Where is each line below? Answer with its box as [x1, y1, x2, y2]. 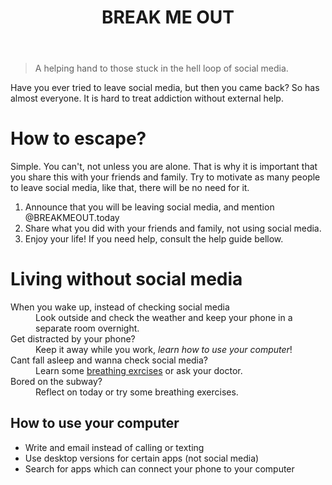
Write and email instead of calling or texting [24, 441, 205, 453]
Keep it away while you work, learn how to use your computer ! [35, 344, 293, 356]
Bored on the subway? [10, 376, 103, 388]
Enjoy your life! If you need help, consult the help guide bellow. [24, 233, 284, 245]
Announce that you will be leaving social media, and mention [24, 201, 275, 213]
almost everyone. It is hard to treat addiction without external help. [10, 92, 284, 105]
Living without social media [10, 268, 243, 291]
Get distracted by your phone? [10, 333, 136, 345]
